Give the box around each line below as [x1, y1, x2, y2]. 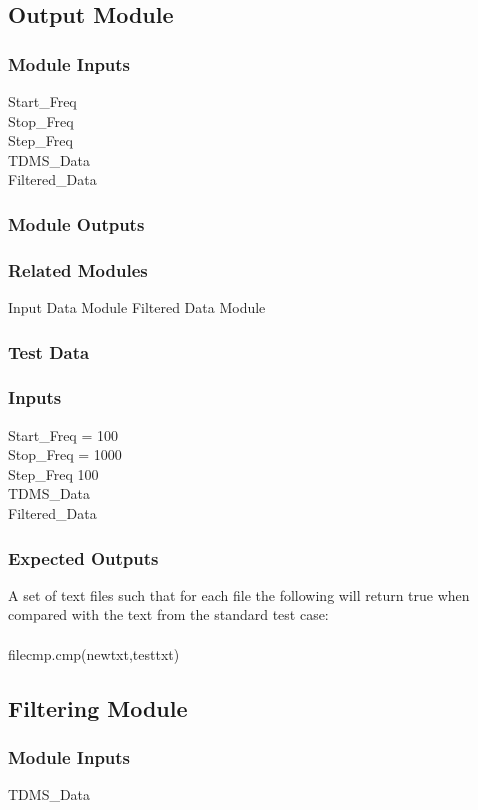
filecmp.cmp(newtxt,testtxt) [8, 643, 180, 664]
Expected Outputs [8, 545, 159, 570]
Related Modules [8, 257, 148, 282]
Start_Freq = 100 [8, 424, 118, 445]
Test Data [8, 339, 90, 364]
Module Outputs [8, 211, 145, 236]
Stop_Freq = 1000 [8, 444, 122, 465]
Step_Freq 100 [8, 463, 99, 484]
